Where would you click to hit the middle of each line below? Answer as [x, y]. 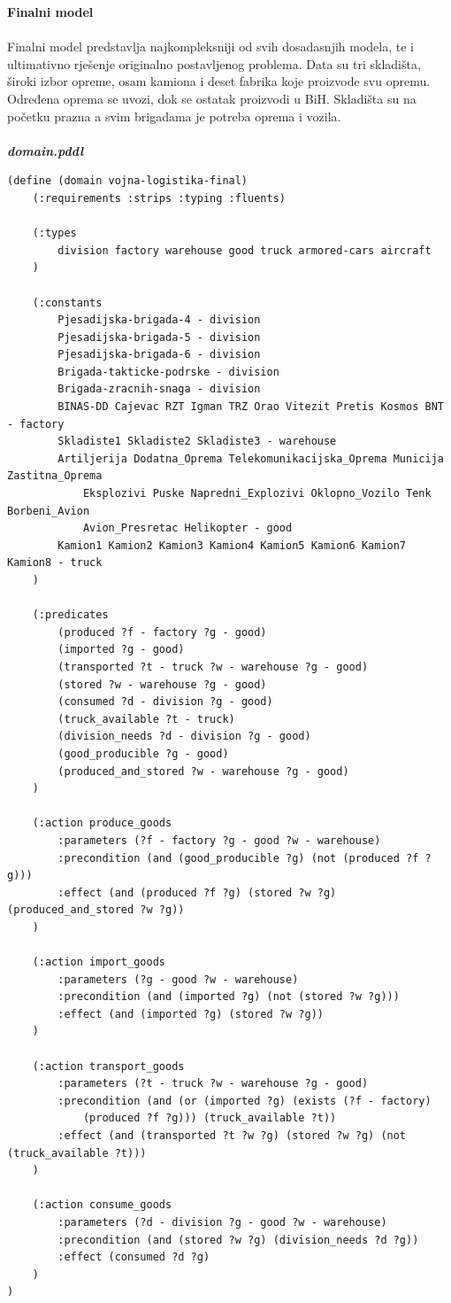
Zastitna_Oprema [55, 476]
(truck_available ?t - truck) [146, 719]
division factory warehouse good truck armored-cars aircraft [245, 250]
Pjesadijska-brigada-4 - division [159, 320]
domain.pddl [46, 150]
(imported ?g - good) [121, 650]
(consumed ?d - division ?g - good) [165, 702]
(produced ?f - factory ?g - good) [162, 632]
